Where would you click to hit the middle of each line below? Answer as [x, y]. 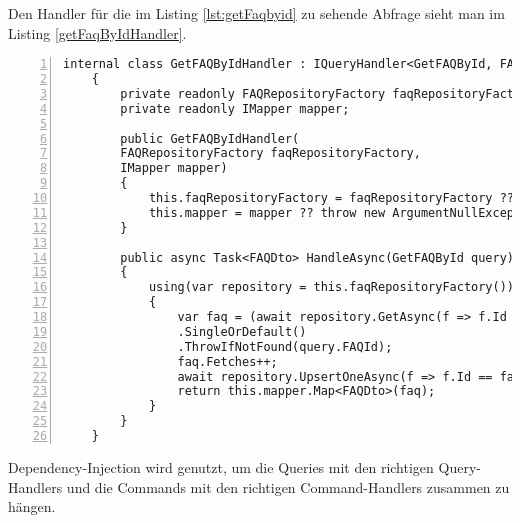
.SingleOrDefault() [242, 331]
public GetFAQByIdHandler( [210, 138]
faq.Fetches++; [227, 361]
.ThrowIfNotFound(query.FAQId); [285, 346]
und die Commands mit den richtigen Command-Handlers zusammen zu [288, 486]
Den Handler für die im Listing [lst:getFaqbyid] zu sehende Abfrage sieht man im [256, 13]
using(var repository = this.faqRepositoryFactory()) [331, 287]
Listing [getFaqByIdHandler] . [97, 32]
